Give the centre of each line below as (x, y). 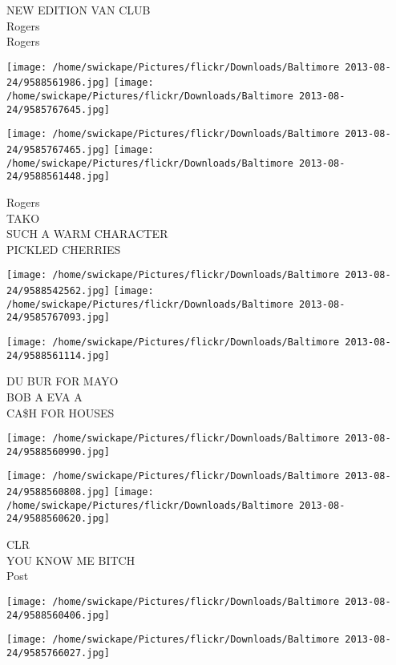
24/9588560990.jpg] (58, 451)
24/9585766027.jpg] (58, 653)
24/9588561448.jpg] (58, 177)
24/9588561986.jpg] (58, 83)
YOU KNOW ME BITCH (71, 560)
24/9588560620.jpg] (58, 519)
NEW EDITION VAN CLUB (79, 10)
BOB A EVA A (44, 396)
